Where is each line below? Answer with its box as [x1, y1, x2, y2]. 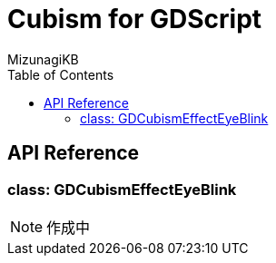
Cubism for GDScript [7, 4, 262, 34]
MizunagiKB [7, 51, 79, 67]
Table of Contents [7, 66, 114, 83]
